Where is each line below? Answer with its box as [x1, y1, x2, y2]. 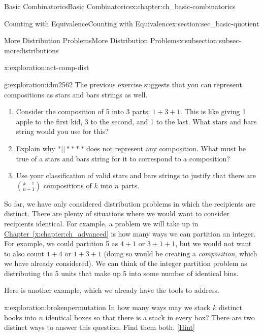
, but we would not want [175, 238, 252, 249]
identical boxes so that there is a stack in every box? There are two [45, 312, 255, 322]
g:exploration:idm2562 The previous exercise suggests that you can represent [4, 79, 242, 89]
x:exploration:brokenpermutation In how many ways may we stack [4, 302, 211, 313]
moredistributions [4, 45, 59, 55]
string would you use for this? [16, 126, 109, 137]
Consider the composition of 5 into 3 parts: [16, 106, 150, 117]
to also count [4, 248, 45, 258]
